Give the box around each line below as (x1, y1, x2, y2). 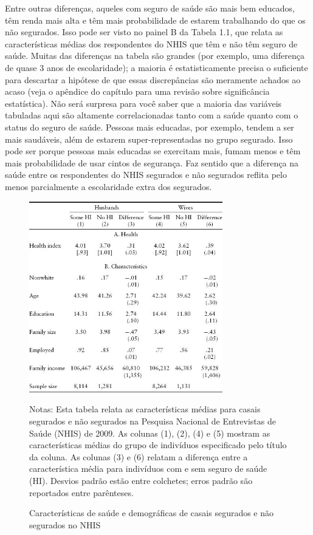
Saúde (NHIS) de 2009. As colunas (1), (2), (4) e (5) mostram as (29, 426, 270, 439)
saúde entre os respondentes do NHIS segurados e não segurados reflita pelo (5, 168, 287, 181)
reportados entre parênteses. (29, 486, 134, 499)
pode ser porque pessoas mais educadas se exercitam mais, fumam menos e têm (5, 145, 301, 157)
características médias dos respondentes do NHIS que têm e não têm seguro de (5, 37, 298, 50)
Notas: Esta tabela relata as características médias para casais (29, 403, 261, 415)
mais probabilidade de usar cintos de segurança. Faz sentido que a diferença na (5, 156, 298, 169)
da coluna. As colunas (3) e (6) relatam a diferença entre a (29, 450, 248, 463)
